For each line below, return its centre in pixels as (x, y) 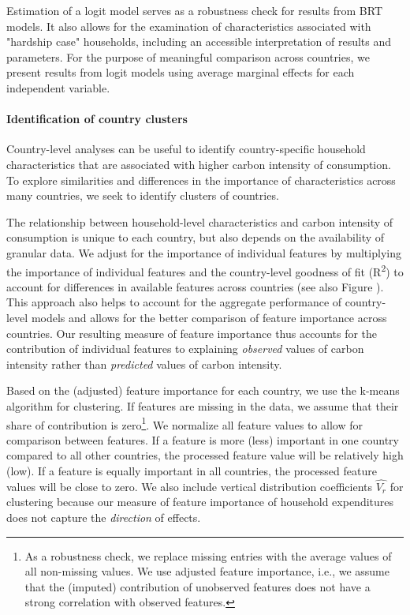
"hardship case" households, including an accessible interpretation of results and (199, 41)
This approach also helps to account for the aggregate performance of (174, 302)
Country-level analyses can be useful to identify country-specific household (186, 149)
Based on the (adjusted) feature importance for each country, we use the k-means (203, 390)
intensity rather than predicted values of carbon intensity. (144, 364)
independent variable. (58, 87)
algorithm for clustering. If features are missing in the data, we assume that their (203, 405)
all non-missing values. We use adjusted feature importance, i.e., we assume (207, 571)
